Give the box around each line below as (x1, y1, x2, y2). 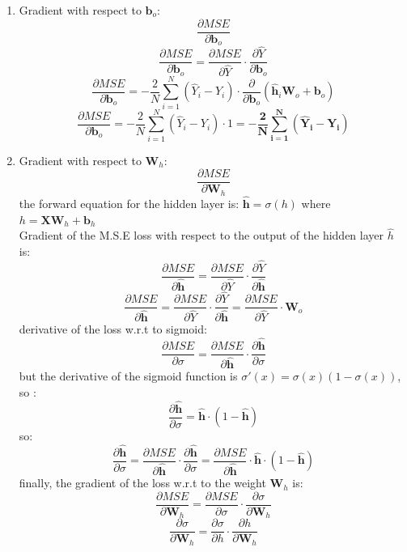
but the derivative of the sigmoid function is (19, 367, 238, 384)
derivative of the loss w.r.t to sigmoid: (19, 321, 207, 338)
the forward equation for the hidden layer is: (19, 195, 240, 212)
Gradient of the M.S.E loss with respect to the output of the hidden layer (19, 227, 384, 244)
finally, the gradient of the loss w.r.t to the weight (19, 474, 266, 491)
